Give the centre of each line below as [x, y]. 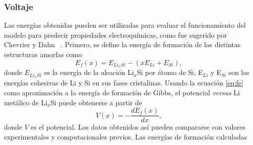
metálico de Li [26, 102]
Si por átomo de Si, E [170, 72]
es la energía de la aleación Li [89, 72]
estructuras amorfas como [43, 54]
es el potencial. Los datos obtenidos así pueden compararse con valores [138, 127]
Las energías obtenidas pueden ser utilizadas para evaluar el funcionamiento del [125, 25]
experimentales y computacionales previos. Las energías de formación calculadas [126, 136]
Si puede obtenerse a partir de [96, 102]
